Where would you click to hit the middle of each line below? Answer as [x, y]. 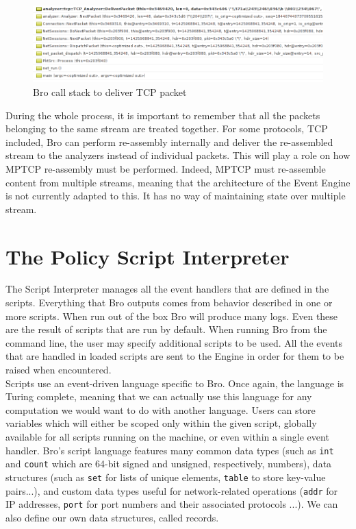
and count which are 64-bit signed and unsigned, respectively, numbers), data [169, 464]
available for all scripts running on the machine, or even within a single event [167, 436]
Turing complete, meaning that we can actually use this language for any [159, 396]
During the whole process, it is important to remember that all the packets [163, 115]
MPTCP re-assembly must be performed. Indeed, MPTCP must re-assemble [166, 168]
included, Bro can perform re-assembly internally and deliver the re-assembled [169, 142]
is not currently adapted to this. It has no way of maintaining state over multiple [176, 196]
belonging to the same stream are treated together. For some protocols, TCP [167, 128]
